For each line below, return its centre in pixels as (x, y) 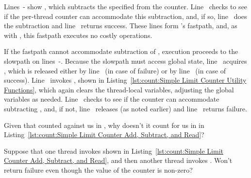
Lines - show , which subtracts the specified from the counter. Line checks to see (126, 6)
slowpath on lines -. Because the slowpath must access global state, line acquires (125, 61)
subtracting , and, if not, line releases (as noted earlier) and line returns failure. (125, 108)
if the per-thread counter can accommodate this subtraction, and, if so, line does (125, 16)
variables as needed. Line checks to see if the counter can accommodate (112, 99)
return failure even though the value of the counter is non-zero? (98, 169)
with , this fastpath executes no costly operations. (78, 35)
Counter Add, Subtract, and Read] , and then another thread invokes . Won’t (118, 160)
